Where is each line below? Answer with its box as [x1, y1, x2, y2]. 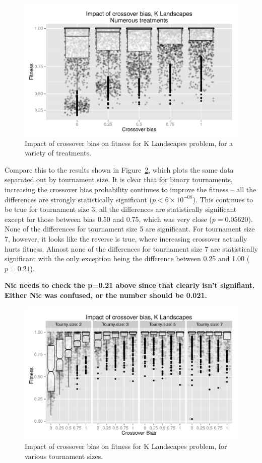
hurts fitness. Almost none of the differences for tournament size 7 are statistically [5, 243, 258, 254]
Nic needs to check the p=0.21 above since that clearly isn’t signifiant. [5, 280, 255, 290]
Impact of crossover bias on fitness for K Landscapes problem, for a [25, 137, 233, 148]
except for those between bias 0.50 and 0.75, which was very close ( [5, 213, 212, 224]
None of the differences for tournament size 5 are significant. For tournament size [5, 223, 255, 234]
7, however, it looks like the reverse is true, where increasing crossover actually [5, 234, 247, 244]
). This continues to [192, 194, 253, 204]
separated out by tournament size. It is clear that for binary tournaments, [5, 174, 233, 185]
